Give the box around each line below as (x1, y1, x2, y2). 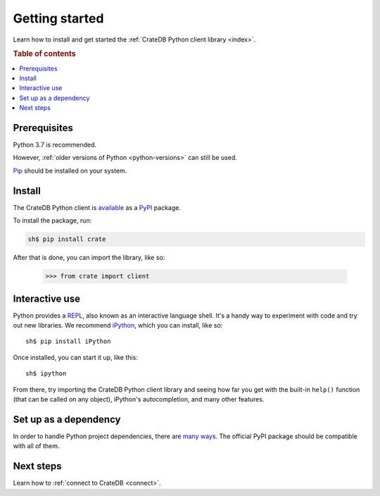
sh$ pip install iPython (25, 337, 111, 345)
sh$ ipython (25, 370, 67, 378)
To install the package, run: (13, 216, 92, 225)
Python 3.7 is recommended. (13, 141, 97, 149)
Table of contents (13, 49, 77, 59)
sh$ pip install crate (27, 235, 106, 243)
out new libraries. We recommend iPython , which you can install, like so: (13, 321, 223, 329)
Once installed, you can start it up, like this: (13, 353, 139, 361)
